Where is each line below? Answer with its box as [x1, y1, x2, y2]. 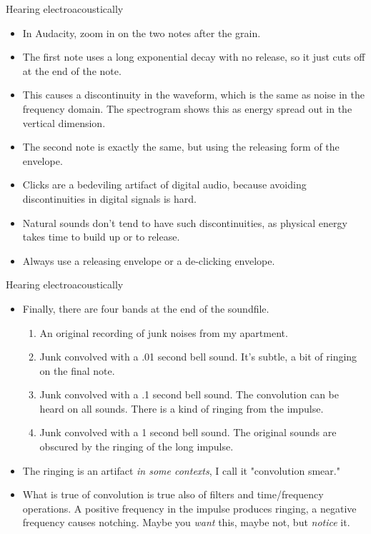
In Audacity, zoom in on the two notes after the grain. [22, 25, 261, 40]
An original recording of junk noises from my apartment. [39, 325, 288, 340]
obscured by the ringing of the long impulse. [39, 439, 234, 454]
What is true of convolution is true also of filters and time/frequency [22, 487, 324, 502]
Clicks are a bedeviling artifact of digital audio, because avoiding [22, 177, 307, 192]
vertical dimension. [22, 115, 106, 130]
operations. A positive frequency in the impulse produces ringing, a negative [22, 500, 357, 515]
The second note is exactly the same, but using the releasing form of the [22, 139, 340, 154]
